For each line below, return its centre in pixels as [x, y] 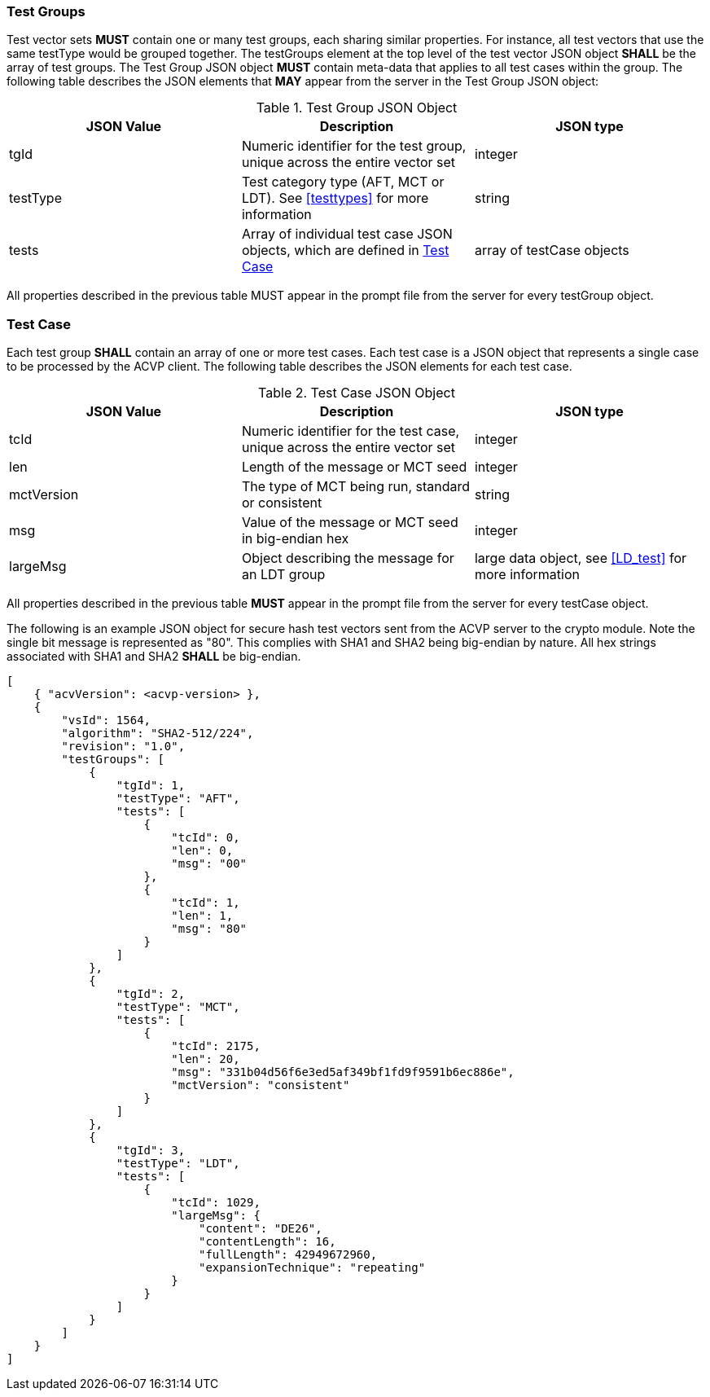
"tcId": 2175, [216, 1046]
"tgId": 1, [151, 786]
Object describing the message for [348, 558]
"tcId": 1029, [216, 1203]
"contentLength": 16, [267, 1242]
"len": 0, [202, 851]
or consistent [282, 503]
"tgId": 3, [151, 1151]
